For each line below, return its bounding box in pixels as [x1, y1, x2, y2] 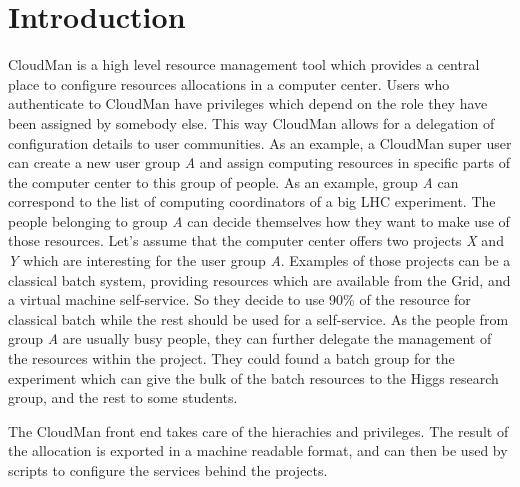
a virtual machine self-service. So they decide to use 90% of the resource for [8, 289, 471, 310]
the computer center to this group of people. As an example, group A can [8, 171, 459, 192]
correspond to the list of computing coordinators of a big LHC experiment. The [8, 191, 496, 212]
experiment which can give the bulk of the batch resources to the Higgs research [8, 367, 499, 388]
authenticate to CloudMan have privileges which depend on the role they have [8, 93, 488, 114]
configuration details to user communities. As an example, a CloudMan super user [8, 132, 512, 153]
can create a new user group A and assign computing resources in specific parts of [8, 152, 510, 173]
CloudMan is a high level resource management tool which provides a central [8, 54, 480, 75]
